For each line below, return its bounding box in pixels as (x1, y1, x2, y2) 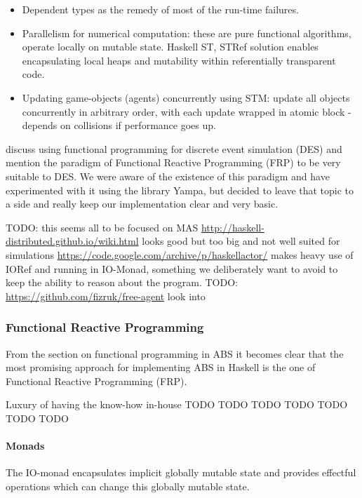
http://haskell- (201, 220, 264, 234)
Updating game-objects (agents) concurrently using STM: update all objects (22, 90, 350, 105)
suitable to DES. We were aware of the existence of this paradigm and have (6, 168, 330, 183)
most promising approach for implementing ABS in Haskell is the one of (6, 360, 316, 375)
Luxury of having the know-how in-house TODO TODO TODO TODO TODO (6, 397, 348, 412)
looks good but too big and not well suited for (142, 234, 340, 248)
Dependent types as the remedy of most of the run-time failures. (22, 2, 299, 16)
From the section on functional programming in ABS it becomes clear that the (6, 346, 344, 361)
